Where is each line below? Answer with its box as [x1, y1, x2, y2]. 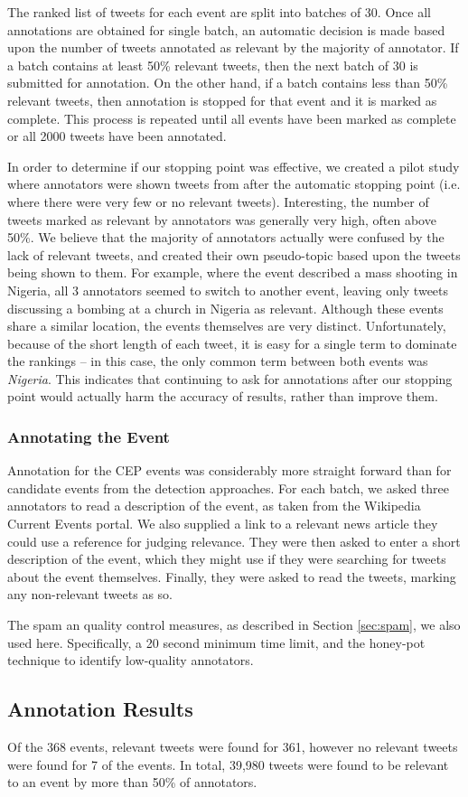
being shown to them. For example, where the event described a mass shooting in [7, 263, 458, 282]
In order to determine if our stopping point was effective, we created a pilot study [7, 156, 460, 175]
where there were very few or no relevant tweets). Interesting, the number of [7, 192, 429, 211]
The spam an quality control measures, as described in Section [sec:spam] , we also [7, 615, 461, 634]
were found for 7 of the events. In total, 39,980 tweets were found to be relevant [7, 755, 449, 774]
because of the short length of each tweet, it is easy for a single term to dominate [7, 333, 457, 352]
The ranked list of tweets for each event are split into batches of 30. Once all [7, 3, 431, 21]
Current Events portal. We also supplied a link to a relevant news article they [7, 514, 438, 533]
